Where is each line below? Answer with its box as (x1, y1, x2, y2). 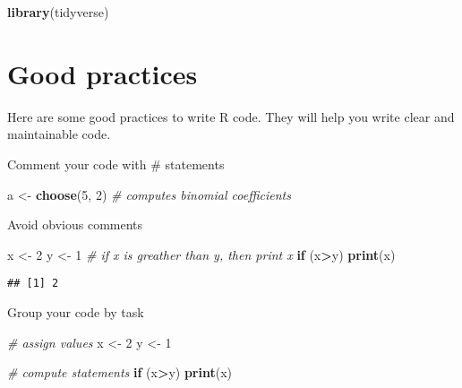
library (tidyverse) (7, 3, 109, 21)
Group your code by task (7, 302, 144, 321)
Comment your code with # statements (7, 154, 225, 173)
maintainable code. (7, 125, 111, 143)
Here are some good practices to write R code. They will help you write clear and (7, 107, 455, 125)
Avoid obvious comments (7, 215, 143, 234)
